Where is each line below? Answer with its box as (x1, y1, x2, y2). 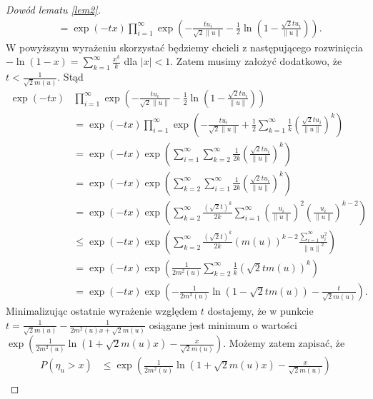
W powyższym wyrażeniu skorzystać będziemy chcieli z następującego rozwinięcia (6, 39, 363, 54)
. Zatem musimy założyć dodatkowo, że (170, 54, 342, 69)
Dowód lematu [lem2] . (6, 2, 101, 16)
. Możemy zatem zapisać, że (223, 335, 345, 350)
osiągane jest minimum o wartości (149, 317, 297, 332)
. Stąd (57, 69, 84, 84)
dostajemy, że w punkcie (207, 303, 314, 318)
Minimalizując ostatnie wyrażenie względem (6, 303, 198, 318)
